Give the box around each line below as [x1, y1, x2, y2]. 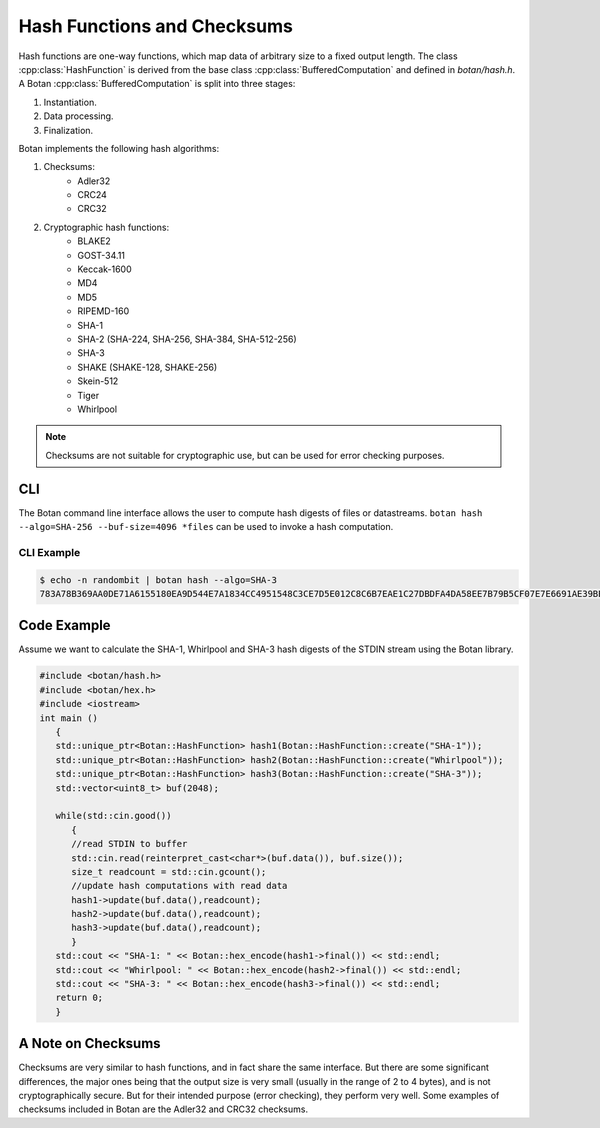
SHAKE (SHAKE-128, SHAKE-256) [77, 361, 218, 373]
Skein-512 [77, 375, 119, 387]
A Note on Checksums [18, 1035, 161, 1052]
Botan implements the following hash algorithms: [18, 142, 220, 154]
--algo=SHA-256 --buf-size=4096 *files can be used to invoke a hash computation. [18, 521, 394, 532]
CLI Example [18, 545, 81, 559]
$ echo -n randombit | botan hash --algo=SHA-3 [39, 574, 277, 585]
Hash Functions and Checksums [18, 15, 294, 37]
